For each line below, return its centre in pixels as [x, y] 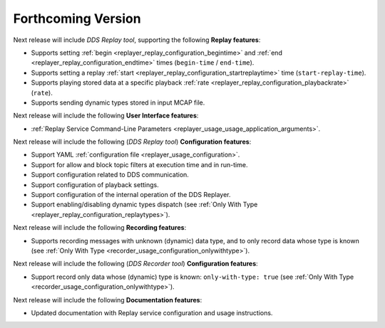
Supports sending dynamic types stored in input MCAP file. [118, 102]
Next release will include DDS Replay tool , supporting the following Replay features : [137, 40]
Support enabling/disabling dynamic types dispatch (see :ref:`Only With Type [144, 205]
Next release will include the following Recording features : [100, 228]
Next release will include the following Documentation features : [108, 300]
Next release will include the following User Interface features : [106, 116]
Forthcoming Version [77, 18]
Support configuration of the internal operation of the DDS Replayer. [131, 195]
